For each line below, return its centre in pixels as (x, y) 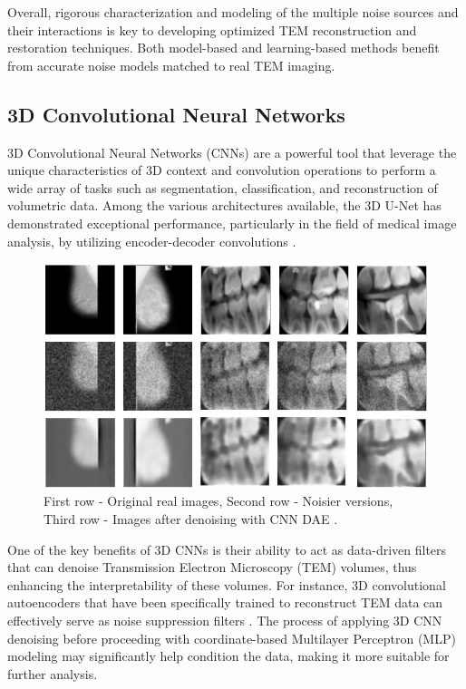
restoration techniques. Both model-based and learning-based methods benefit (223, 48)
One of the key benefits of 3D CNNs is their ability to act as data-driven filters (227, 549)
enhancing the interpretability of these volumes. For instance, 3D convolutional (227, 584)
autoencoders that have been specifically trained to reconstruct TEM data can (225, 602)
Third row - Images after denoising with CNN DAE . (191, 518)
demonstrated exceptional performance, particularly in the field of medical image (232, 223)
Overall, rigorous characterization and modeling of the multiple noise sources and (233, 12)
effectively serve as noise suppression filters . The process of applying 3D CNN (225, 620)
